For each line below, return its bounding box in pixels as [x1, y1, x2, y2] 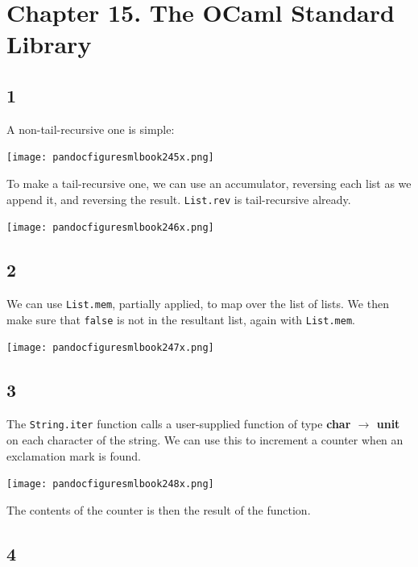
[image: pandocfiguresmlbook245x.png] [6, 152, 214, 164]
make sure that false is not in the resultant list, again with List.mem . [6, 311, 355, 327]
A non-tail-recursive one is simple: [6, 120, 175, 137]
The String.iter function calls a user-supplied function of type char [6, 415, 351, 432]
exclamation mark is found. [6, 447, 141, 464]
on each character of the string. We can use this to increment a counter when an [6, 431, 404, 448]
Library [6, 27, 92, 60]
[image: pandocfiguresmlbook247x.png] [6, 342, 214, 354]
